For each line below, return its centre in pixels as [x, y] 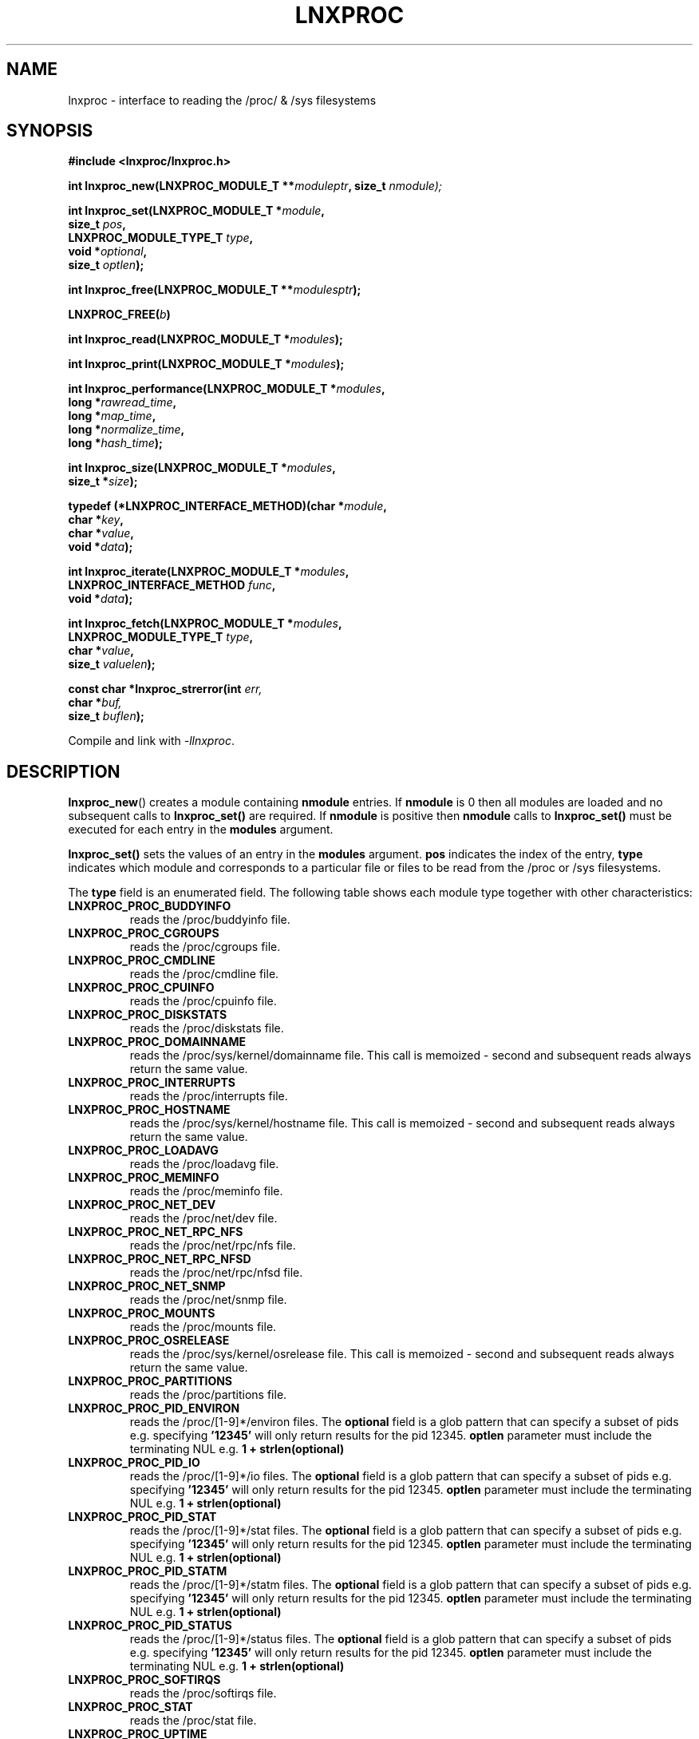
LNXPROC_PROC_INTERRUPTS [152, 1083]
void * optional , [108, 252]
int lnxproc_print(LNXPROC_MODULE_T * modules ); [206, 364]
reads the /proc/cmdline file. [204, 974]
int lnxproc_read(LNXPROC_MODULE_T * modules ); [205, 339]
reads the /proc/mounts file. [203, 1327]
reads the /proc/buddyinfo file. [210, 920]
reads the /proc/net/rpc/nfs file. [213, 1246]
